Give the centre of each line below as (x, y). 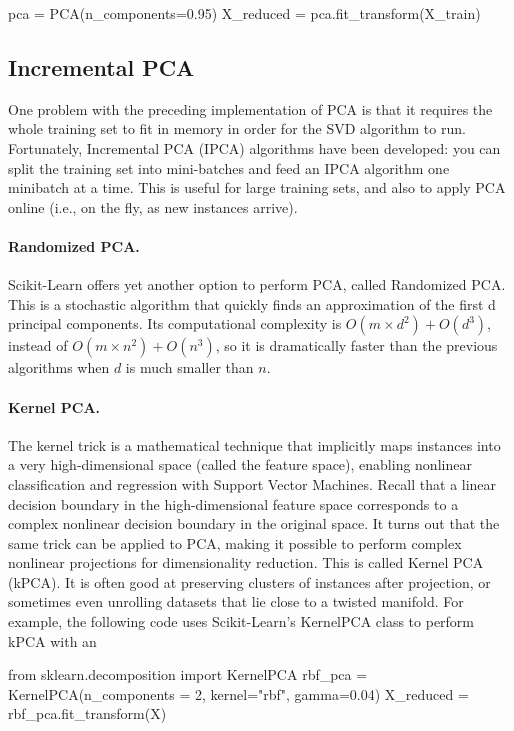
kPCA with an (52, 640)
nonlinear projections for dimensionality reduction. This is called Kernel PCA (246, 562)
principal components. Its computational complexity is (175, 323)
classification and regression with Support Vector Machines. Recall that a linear (252, 483)
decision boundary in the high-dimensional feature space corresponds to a (233, 503)
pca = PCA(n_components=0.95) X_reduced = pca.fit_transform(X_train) (244, 13)
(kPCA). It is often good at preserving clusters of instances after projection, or (249, 581)
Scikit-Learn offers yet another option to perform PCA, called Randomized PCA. (257, 284)
